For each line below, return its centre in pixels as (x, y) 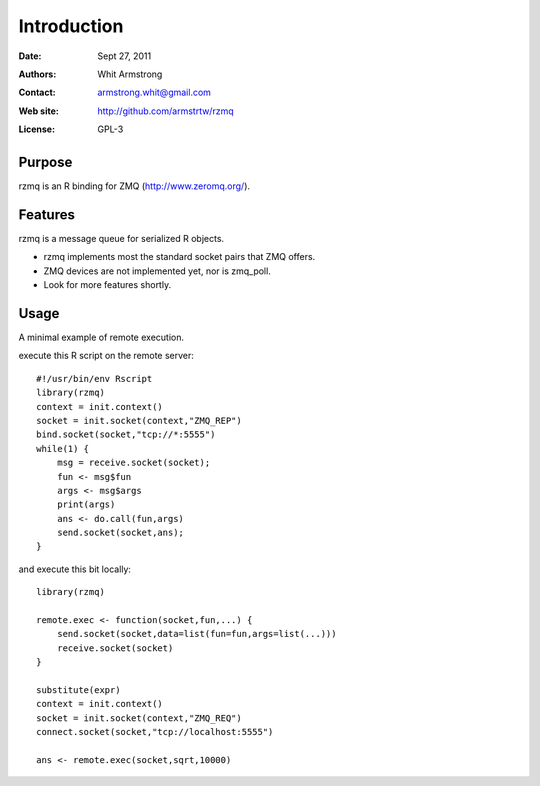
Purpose (45, 161)
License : (36, 129)
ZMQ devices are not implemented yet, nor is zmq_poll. (157, 271)
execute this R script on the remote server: (106, 356)
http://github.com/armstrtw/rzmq (165, 111)
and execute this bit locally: (75, 569)
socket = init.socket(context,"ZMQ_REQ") (139, 718)
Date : (30, 56)
